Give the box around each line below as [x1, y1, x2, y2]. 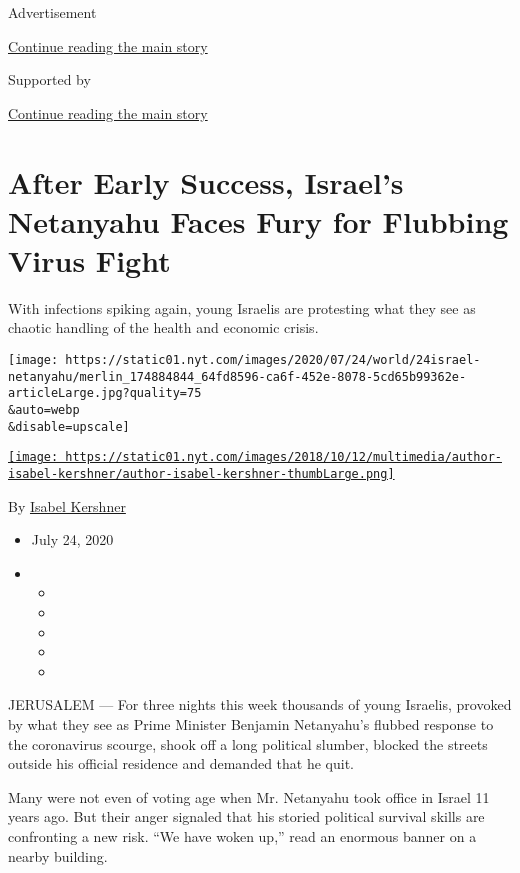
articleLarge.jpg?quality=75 [8, 386, 202, 401]
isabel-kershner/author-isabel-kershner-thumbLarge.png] [8, 467, 395, 481]
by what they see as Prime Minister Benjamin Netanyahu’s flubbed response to [8, 714, 494, 734]
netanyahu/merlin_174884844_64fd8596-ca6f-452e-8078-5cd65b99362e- [8, 369, 467, 384]
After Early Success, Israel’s [8, 161, 404, 202]
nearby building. [8, 845, 108, 866]
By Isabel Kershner [8, 495, 126, 516]
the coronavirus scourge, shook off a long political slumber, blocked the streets [8, 733, 488, 754]
